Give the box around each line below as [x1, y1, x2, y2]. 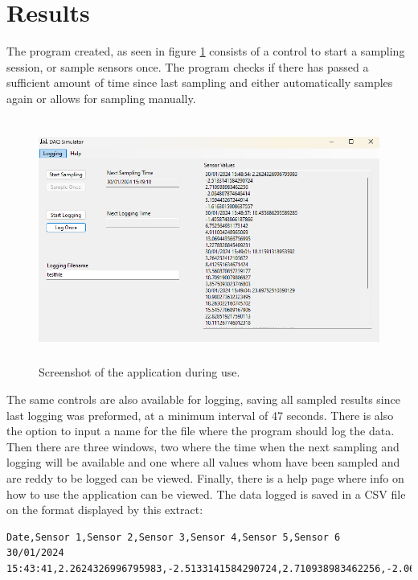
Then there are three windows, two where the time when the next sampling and [6, 438, 400, 455]
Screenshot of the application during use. [39, 364, 240, 380]
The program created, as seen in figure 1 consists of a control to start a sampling [6, 43, 405, 60]
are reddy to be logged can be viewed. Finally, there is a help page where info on [6, 470, 404, 487]
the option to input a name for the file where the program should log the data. [6, 422, 395, 439]
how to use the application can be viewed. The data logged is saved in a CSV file [6, 485, 406, 502]
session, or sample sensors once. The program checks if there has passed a [6, 58, 369, 75]
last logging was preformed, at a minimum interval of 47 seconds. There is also [6, 406, 394, 423]
